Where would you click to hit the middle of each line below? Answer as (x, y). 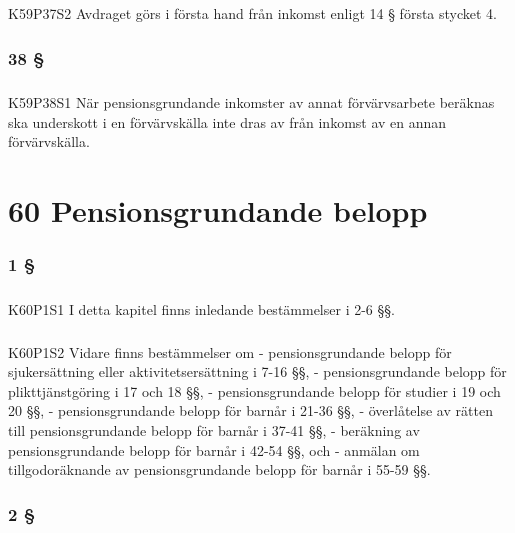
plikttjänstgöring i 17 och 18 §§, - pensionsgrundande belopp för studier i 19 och (254, 390)
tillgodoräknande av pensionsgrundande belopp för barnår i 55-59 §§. (219, 469)
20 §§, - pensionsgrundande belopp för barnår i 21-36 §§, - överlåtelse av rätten (250, 410)
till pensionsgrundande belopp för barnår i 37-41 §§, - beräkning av (214, 429)
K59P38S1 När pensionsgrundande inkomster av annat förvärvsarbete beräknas (251, 102)
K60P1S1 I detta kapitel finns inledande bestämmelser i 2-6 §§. (201, 308)
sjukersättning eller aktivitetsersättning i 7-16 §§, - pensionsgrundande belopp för (257, 371)
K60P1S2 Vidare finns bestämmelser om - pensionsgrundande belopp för (230, 351)
